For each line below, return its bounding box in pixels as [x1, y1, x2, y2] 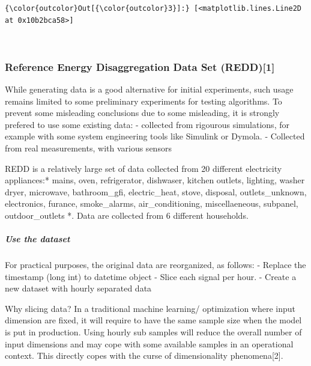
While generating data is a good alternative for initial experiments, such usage [5, 83, 294, 95]
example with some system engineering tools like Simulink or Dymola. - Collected [5, 130, 305, 142]
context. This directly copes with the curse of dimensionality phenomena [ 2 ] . [5, 349, 283, 362]
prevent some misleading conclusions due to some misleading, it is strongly [5, 106, 280, 119]
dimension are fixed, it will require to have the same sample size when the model [5, 314, 302, 326]
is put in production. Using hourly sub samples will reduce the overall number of [5, 326, 302, 338]
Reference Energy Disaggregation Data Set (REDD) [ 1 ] [5, 59, 275, 74]
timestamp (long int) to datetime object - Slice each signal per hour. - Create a [5, 270, 297, 282]
